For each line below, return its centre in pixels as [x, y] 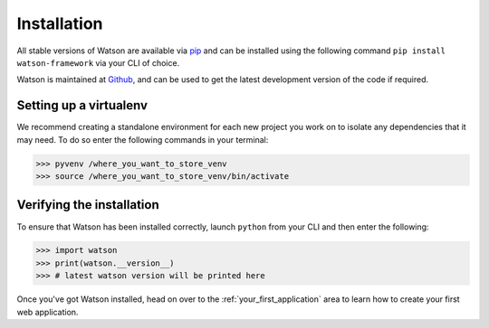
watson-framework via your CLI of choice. [98, 62]
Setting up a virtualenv [82, 105]
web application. [48, 312]
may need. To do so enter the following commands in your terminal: [143, 139]
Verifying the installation [88, 205]
